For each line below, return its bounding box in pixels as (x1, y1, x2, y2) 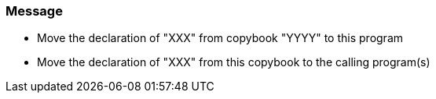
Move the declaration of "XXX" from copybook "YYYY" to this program (37, 31, 404, 45)
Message (5, 3, 63, 19)
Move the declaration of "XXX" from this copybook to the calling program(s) (37, 55, 431, 69)
